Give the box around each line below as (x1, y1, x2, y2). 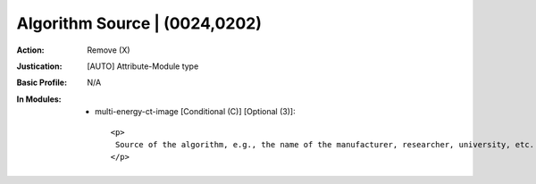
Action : (16, 45, 45, 55)
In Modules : (16, 94, 62, 105)
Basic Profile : (16, 77, 67, 88)
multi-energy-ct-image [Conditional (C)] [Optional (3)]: (95, 106, 296, 117)
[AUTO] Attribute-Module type (87, 61, 199, 71)
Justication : (16, 61, 63, 71)
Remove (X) (87, 45, 130, 55)
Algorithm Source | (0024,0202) (16, 13, 263, 33)
